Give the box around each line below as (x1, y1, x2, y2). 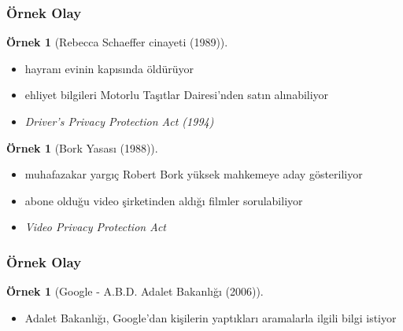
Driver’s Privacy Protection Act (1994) (24, 113, 214, 129)
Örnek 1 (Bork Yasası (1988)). (6, 139, 158, 156)
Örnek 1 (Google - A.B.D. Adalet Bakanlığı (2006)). (6, 283, 264, 300)
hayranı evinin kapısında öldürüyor (24, 60, 194, 76)
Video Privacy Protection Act (24, 219, 166, 235)
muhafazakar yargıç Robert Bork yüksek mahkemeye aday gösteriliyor (24, 166, 363, 182)
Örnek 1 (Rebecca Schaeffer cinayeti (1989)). (6, 34, 228, 50)
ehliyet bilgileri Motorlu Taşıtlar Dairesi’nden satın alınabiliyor (24, 86, 329, 103)
